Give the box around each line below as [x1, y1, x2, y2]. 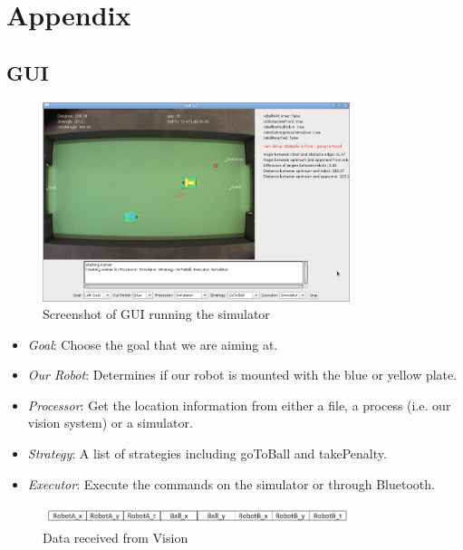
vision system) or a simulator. [27, 413, 193, 432]
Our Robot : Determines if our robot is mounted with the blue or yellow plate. [27, 365, 458, 384]
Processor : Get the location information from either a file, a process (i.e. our [27, 395, 451, 414]
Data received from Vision [43, 528, 188, 547]
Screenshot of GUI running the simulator [43, 304, 270, 323]
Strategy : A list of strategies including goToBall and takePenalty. [27, 444, 387, 463]
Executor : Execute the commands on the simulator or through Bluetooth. [27, 474, 435, 493]
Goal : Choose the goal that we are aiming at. [27, 334, 278, 353]
